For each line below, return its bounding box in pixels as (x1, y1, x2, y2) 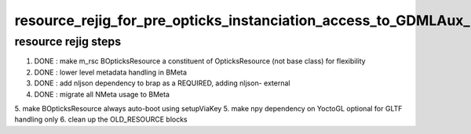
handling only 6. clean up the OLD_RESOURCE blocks (14, 114, 188, 125)
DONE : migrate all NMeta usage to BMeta (34, 89, 170, 99)
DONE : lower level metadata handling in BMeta (34, 67, 188, 77)
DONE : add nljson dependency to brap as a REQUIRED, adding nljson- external (34, 78, 290, 88)
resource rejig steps (14, 34, 122, 49)
